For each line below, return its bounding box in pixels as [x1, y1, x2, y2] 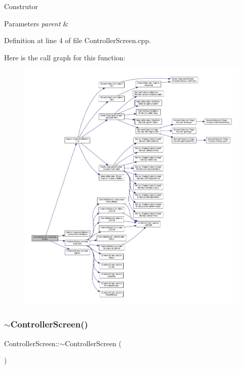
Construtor [4, 1, 38, 11]
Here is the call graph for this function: [4, 52, 126, 62]
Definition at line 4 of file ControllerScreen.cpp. [4, 35, 151, 46]
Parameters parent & [4, 18, 69, 28]
